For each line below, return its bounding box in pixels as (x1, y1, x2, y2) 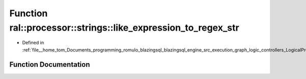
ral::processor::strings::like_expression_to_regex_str (9, 22, 240, 33)
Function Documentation (9, 60, 90, 69)
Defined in (22, 40, 44, 46)
